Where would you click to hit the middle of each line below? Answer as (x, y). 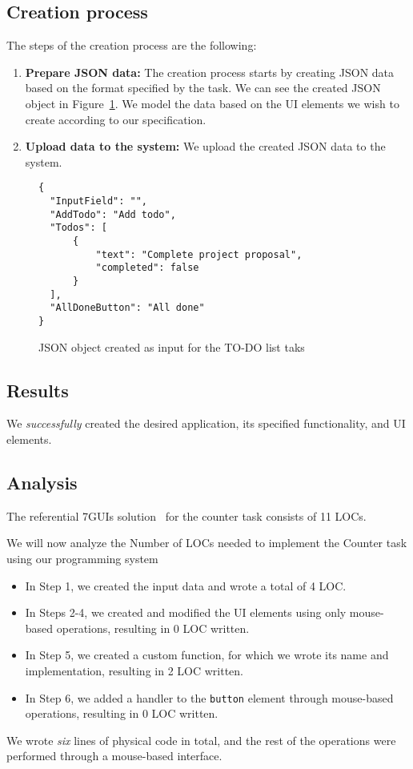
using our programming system (82, 558)
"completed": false (147, 268)
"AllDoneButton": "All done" (127, 308)
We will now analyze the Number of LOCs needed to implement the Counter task (207, 543)
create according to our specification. (116, 119)
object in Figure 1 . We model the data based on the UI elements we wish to (212, 103)
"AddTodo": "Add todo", (113, 214)
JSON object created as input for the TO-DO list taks (172, 346)
